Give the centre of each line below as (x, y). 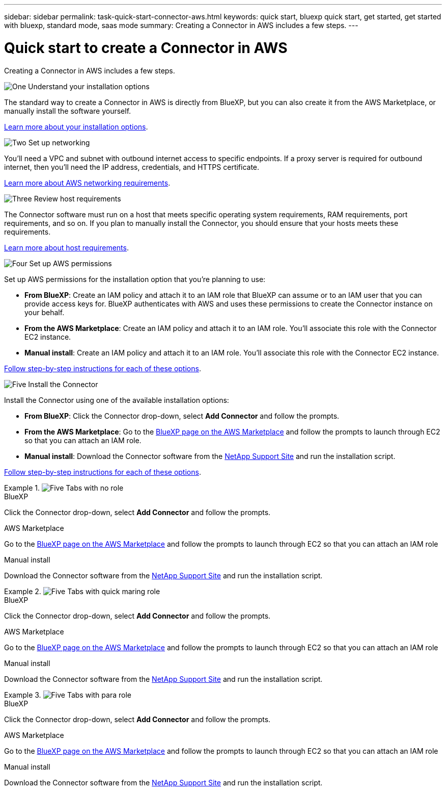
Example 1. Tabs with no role (64, 488)
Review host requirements (77, 198)
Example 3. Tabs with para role (68, 695)
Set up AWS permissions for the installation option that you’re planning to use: (135, 279)
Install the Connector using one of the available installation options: (117, 400)
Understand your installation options (89, 86)
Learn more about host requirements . (66, 247)
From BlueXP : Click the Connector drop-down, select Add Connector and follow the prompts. (182, 416)
